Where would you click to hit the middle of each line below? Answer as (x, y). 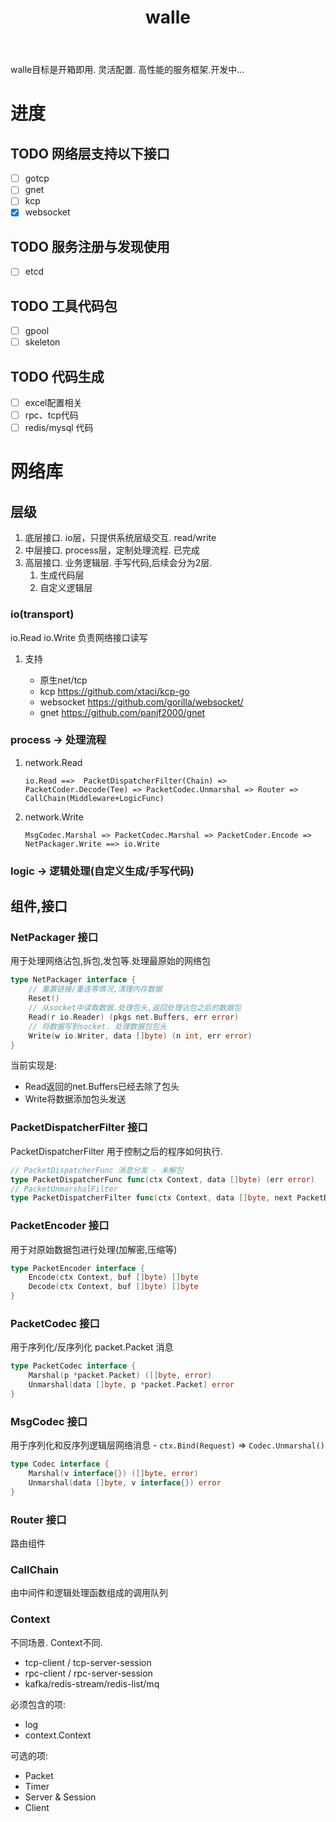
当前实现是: (34, 1065)
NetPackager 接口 (54, 938)
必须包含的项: (38, 1704)
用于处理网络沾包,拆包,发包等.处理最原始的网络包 (111, 961)
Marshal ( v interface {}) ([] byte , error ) (113, 1474)
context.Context (58, 1735)
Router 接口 (38, 1519)
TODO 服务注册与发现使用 (90, 246)
